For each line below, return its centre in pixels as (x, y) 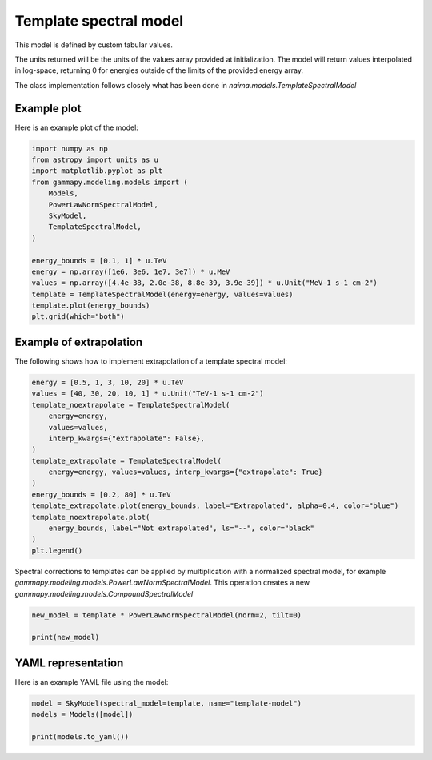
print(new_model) (66, 637)
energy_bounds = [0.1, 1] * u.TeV (99, 261)
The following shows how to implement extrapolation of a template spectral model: (151, 361)
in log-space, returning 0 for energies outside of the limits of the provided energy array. (159, 70)
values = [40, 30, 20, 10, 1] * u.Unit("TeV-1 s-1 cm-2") (148, 394)
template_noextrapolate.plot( (91, 517)
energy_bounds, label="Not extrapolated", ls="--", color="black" (182, 528)
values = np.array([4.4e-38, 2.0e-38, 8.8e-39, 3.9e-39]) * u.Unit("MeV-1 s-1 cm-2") (204, 283)
